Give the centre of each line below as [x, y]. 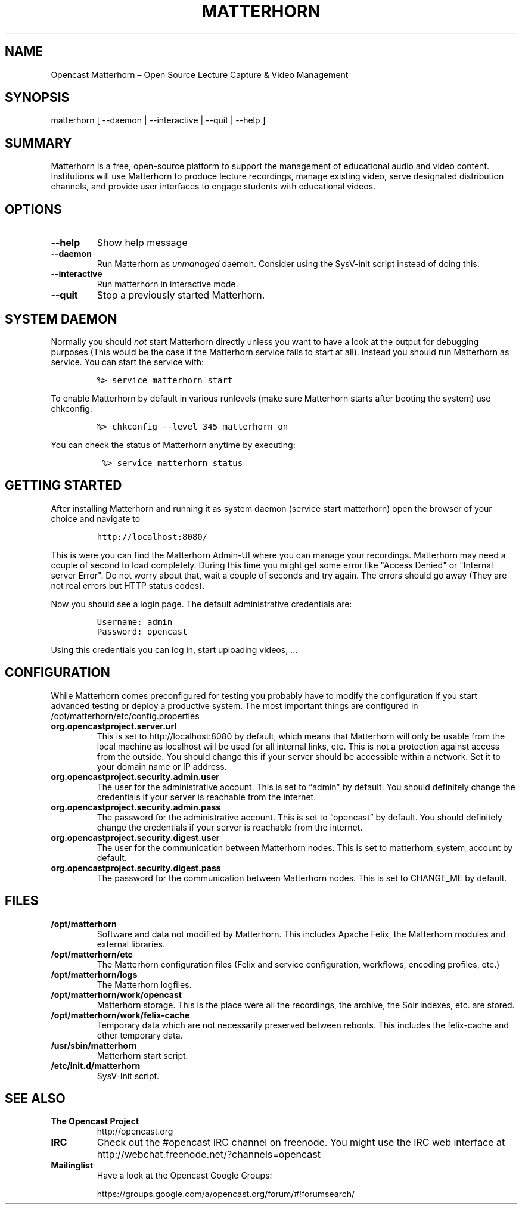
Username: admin [135, 622]
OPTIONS [33, 209]
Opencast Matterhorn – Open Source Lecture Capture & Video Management [200, 74]
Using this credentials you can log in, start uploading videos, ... [174, 649]
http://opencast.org [135, 1132]
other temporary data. [140, 1035]
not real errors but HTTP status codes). [128, 585]
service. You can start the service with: [128, 362]
